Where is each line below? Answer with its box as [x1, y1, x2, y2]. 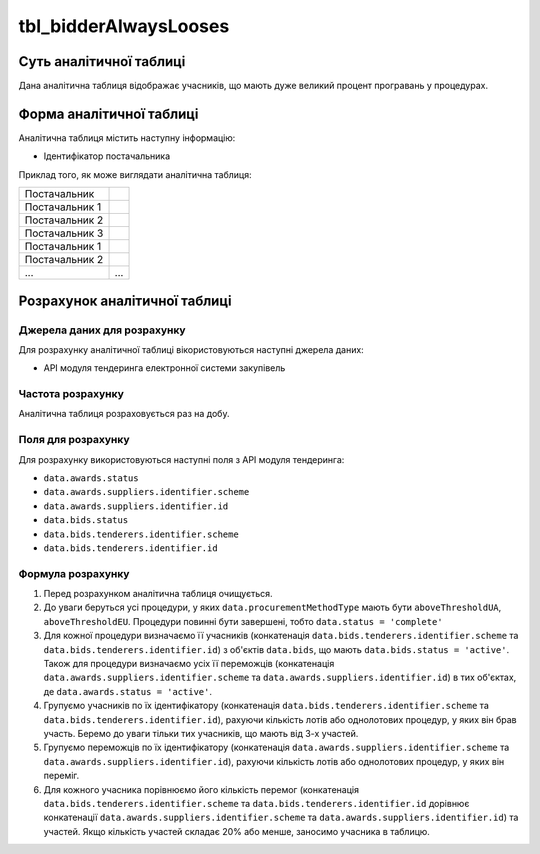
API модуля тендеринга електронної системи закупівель [43, 362, 286, 374]
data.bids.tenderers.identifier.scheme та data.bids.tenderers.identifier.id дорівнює [43, 797, 470, 809]
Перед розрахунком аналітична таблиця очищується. [43, 588, 274, 600]
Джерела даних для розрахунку [18, 323, 186, 337]
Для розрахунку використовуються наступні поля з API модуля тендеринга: [18, 453, 345, 465]
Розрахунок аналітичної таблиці [18, 292, 232, 309]
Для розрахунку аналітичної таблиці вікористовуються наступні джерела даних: [18, 343, 364, 355]
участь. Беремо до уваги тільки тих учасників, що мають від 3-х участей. [43, 727, 359, 739]
